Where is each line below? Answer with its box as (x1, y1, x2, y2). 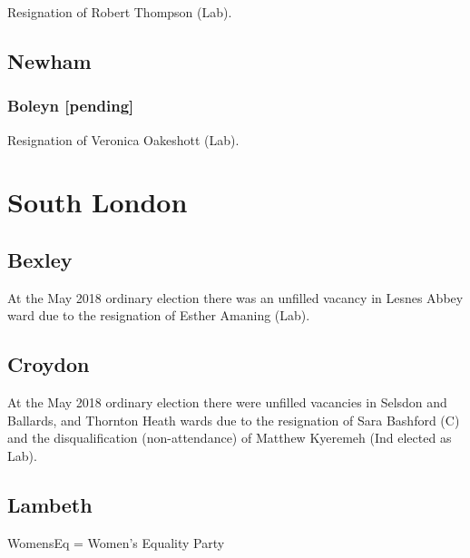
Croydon (7, 350, 90, 378)
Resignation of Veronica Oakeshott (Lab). (7, 130, 240, 149)
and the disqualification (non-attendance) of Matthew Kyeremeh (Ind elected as (7, 428, 452, 447)
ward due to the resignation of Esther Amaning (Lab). (7, 306, 310, 325)
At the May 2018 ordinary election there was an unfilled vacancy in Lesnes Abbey (7, 288, 464, 307)
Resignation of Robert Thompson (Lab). (7, 3, 232, 21)
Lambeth (7, 490, 93, 518)
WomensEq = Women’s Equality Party (7, 533, 225, 552)
